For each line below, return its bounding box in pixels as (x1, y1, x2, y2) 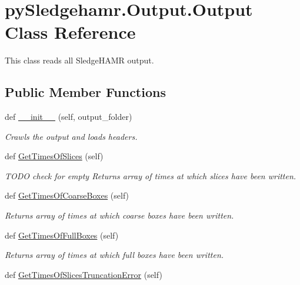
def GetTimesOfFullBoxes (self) (5, 229, 119, 241)
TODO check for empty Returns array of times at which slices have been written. (5, 169, 296, 182)
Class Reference (5, 20, 136, 44)
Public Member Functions (5, 83, 166, 101)
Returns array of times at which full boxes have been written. (5, 249, 224, 261)
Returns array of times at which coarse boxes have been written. (5, 209, 234, 222)
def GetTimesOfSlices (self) (5, 150, 104, 162)
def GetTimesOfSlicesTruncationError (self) (5, 268, 162, 280)
